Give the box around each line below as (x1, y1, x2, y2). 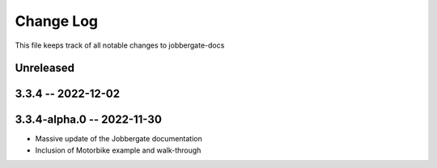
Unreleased (15, 61, 75, 75)
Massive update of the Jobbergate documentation (35, 134, 202, 144)
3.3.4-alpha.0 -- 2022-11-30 (15, 113, 162, 127)
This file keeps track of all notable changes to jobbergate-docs (15, 40, 225, 50)
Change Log (15, 12, 99, 30)
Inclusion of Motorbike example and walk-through (35, 145, 202, 155)
